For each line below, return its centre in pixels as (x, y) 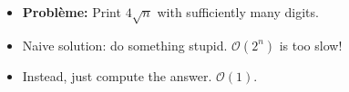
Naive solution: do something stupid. (125, 45)
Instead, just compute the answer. (117, 75)
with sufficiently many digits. (238, 11)
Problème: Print (72, 11)
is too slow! (311, 45)
